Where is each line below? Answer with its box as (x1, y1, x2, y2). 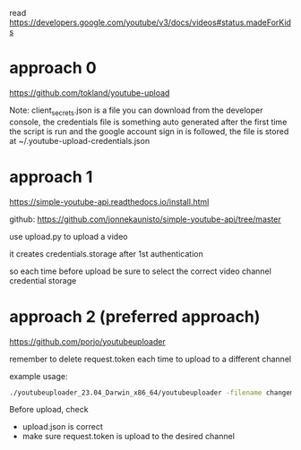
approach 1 (9, 166, 93, 187)
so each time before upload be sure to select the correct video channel (9, 266, 271, 276)
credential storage (9, 275, 77, 285)
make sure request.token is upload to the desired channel (21, 431, 236, 442)
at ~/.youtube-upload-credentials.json (9, 135, 150, 146)
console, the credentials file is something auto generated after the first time (9, 116, 288, 127)
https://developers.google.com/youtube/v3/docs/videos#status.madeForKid (9, 17, 291, 28)
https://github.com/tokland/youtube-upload (9, 87, 170, 98)
